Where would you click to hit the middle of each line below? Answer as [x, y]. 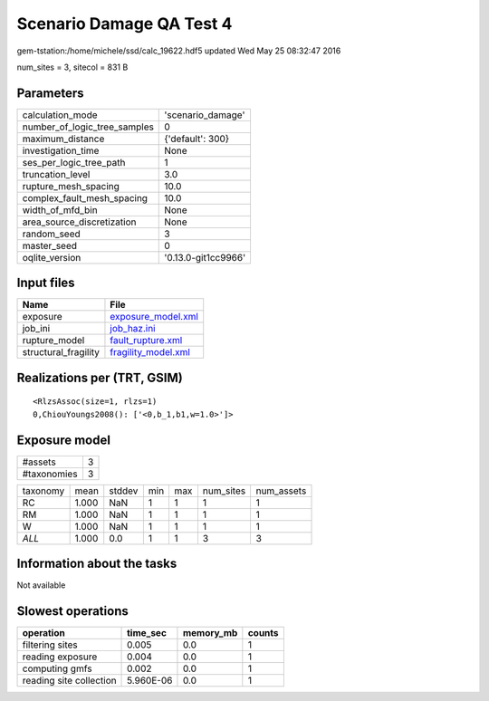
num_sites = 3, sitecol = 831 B [72, 67]
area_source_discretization [79, 222]
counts [264, 633]
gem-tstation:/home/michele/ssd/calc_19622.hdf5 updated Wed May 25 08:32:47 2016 [179, 51]
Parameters [50, 93]
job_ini [36, 329]
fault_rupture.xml [146, 341]
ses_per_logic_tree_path [74, 162]
